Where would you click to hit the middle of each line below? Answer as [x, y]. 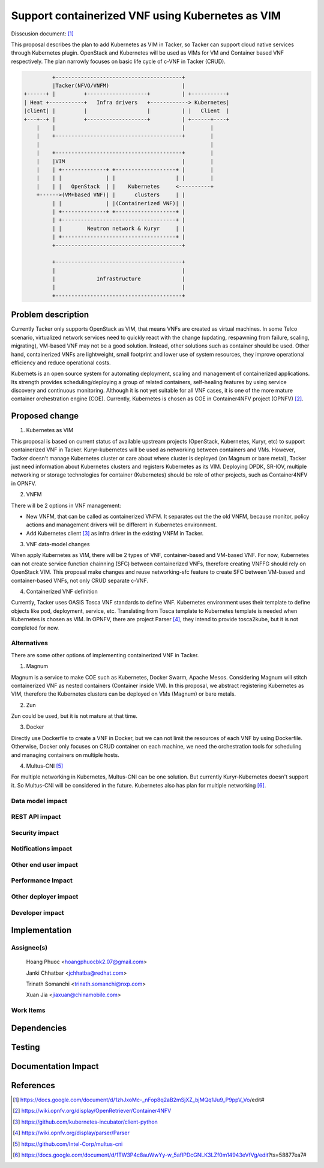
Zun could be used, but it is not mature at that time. [74, 716]
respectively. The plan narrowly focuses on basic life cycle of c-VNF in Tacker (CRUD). [118, 61]
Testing [25, 1047]
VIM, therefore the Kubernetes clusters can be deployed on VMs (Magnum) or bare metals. [124, 694]
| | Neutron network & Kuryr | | [118, 228]
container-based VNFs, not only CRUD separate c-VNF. [79, 580]
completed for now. [35, 628]
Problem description [50, 315]
